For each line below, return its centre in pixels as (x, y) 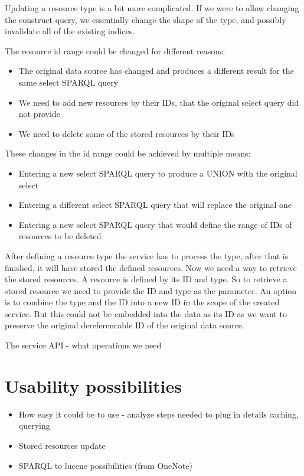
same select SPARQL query (68, 82)
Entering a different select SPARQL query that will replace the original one (155, 205)
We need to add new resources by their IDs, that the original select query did (159, 102)
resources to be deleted (60, 236)
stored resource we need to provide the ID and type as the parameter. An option (151, 290)
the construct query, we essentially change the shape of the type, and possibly (146, 19)
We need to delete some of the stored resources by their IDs (127, 133)
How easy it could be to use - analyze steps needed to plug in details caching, (158, 414)
